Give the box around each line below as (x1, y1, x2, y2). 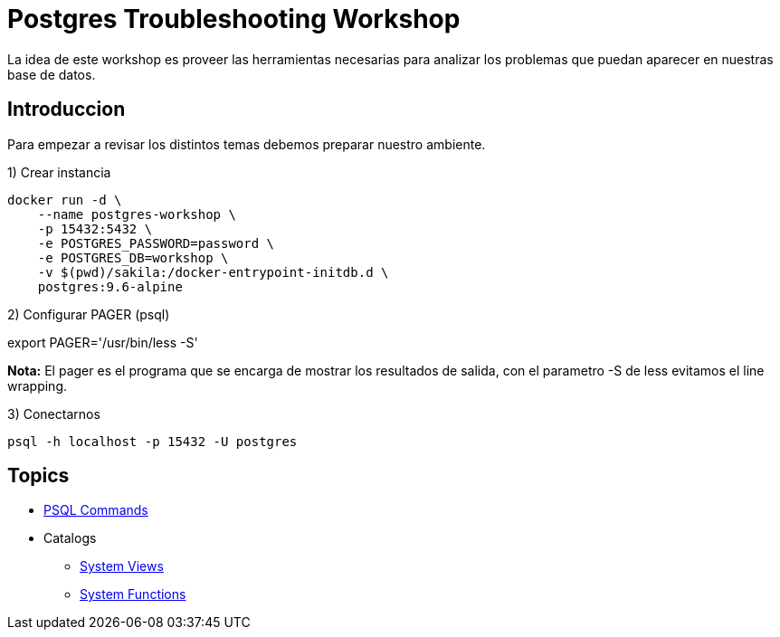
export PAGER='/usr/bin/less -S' (7, 334, 198, 350)
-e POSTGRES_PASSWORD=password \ (37, 235, 275, 251)
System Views (80, 558, 164, 575)
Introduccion (7, 98, 126, 121)
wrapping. (7, 377, 68, 394)
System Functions (80, 586, 186, 603)
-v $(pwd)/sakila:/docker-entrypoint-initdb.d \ (37, 264, 389, 280)
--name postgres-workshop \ (37, 206, 236, 222)
